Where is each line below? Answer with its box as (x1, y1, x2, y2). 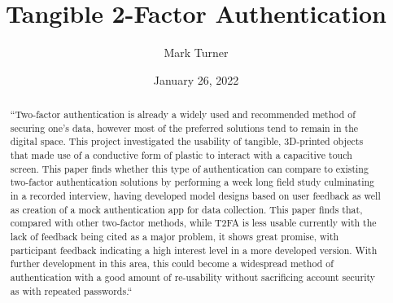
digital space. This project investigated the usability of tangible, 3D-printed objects (10, 134, 364, 148)
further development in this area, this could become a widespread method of (10, 257, 334, 270)
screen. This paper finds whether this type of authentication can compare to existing (10, 161, 369, 175)
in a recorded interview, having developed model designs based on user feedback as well (10, 189, 381, 203)
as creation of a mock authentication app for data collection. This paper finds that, (10, 202, 363, 216)
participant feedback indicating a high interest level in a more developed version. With (10, 243, 378, 257)
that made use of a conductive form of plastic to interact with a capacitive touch (10, 148, 352, 162)
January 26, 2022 (153, 71, 239, 88)
